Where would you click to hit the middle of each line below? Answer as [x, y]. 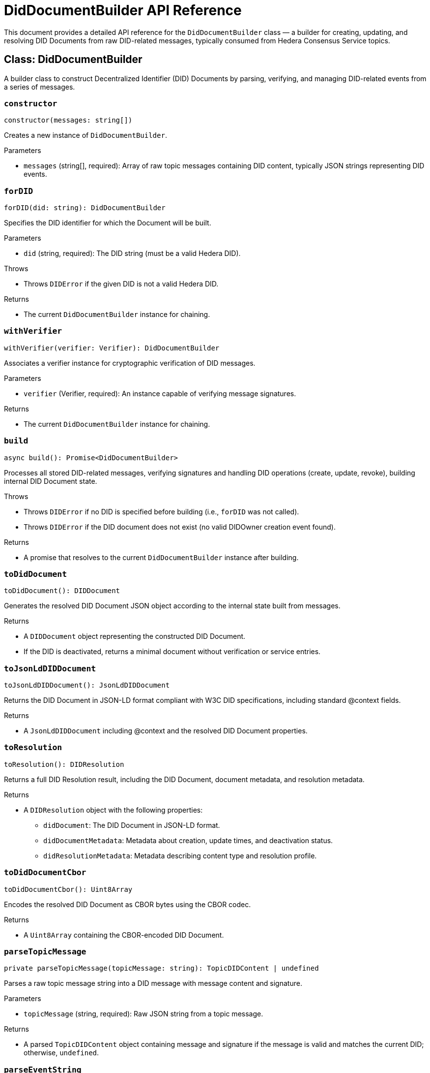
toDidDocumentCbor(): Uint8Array [68, 889]
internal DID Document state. [51, 481]
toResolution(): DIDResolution [64, 764]
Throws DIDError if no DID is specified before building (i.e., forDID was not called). [161, 511]
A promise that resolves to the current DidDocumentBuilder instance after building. [161, 557]
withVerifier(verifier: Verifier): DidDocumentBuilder [112, 348]
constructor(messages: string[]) [68, 120]
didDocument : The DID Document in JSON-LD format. [132, 825]
